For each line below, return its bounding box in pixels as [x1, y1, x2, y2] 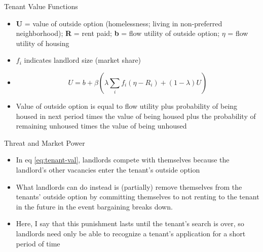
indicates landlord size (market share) [24, 55, 141, 65]
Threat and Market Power [4, 137, 85, 148]
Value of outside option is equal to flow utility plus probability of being [16, 100, 238, 111]
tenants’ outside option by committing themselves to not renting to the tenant [16, 191, 259, 202]
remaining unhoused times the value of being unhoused [16, 120, 187, 131]
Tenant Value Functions [4, 1, 78, 11]
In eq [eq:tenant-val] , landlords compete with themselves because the [16, 154, 230, 165]
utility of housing [16, 37, 69, 48]
